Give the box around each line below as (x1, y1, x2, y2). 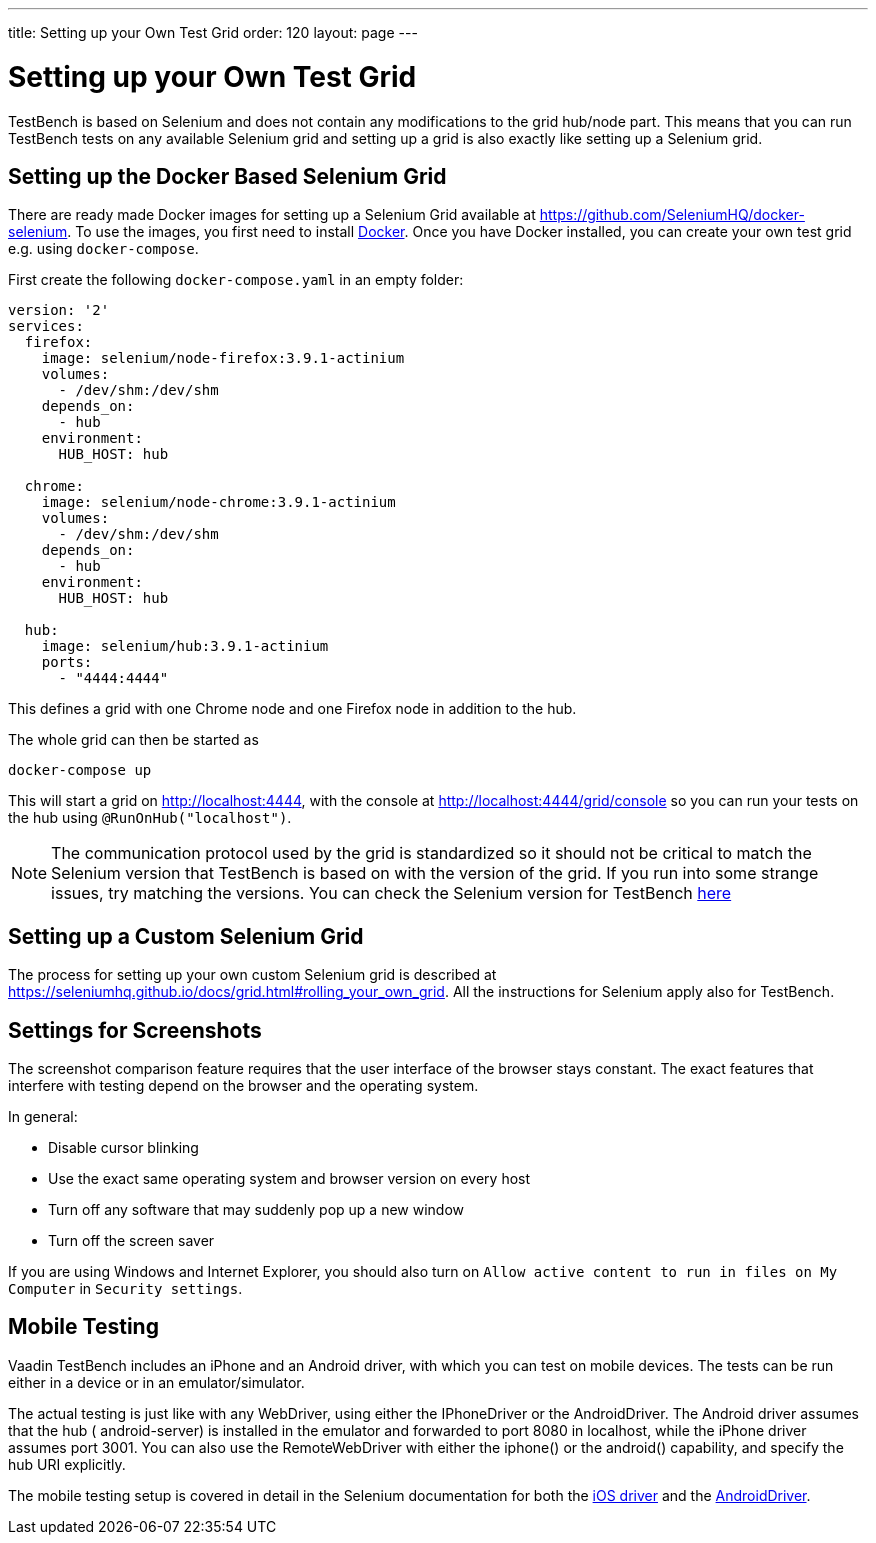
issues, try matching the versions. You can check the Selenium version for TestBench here (51, 883, 732, 904)
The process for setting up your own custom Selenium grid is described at (8, 966, 497, 984)
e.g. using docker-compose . (8, 240, 199, 258)
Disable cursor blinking (48, 1139, 199, 1157)
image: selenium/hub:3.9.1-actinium (41, 638, 329, 655)
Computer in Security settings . (8, 1280, 243, 1298)
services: (8, 318, 84, 335)
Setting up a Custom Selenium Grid (8, 923, 364, 949)
